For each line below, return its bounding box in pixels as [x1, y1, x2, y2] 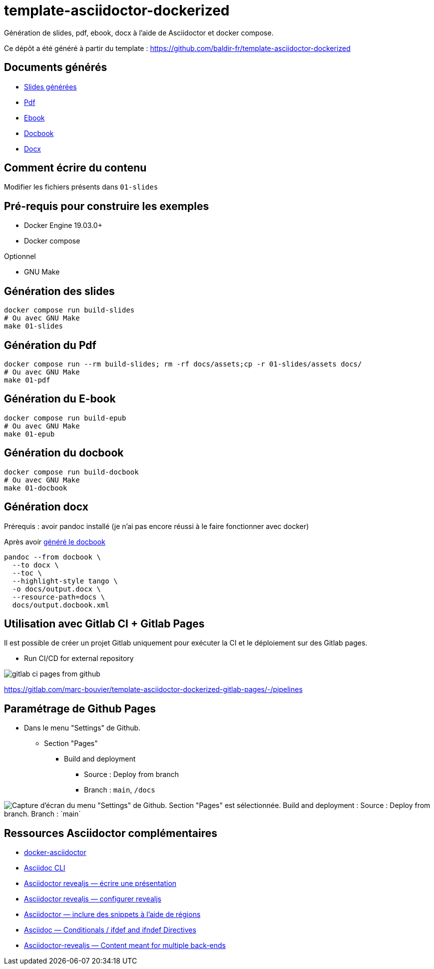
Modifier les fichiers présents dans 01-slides [4, 182, 158, 191]
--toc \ [12, 568, 42, 577]
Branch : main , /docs [84, 785, 155, 794]
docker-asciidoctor [24, 848, 86, 857]
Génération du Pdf [4, 338, 96, 351]
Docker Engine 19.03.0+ [24, 221, 102, 230]
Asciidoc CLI [24, 863, 65, 872]
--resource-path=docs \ [12, 592, 105, 601]
